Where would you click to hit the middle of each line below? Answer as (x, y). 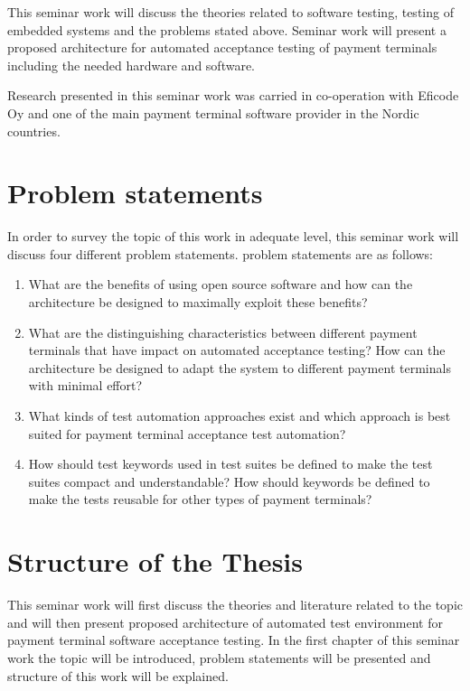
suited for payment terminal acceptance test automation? (187, 433)
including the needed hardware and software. (131, 65)
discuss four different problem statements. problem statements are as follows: (221, 253)
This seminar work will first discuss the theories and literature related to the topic (235, 605)
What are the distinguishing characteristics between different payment (223, 332)
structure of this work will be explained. (118, 675)
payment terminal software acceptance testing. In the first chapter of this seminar (234, 640)
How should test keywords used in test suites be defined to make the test (230, 464)
